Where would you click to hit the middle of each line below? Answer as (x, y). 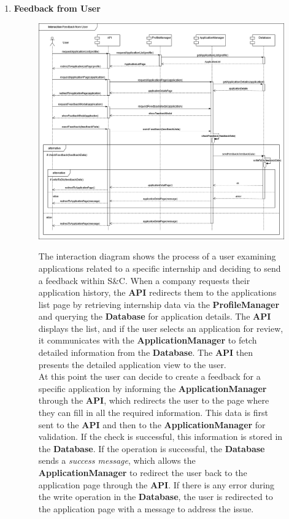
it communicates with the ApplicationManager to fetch (148, 340)
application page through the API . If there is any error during (156, 484)
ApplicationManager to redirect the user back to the (143, 472)
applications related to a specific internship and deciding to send (160, 268)
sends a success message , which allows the (117, 460)
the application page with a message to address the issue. (146, 508)
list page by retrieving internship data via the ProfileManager (159, 304)
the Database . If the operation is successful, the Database (152, 448)
